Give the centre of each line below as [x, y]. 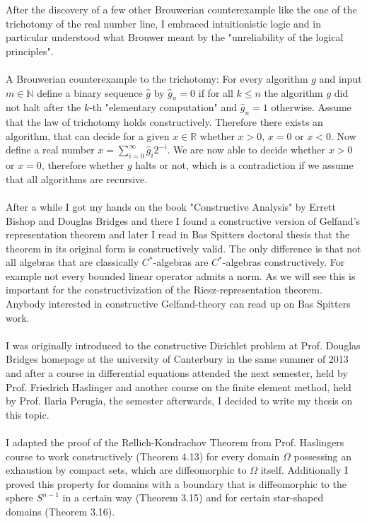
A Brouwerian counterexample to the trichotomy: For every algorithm [157, 78]
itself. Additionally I [304, 470]
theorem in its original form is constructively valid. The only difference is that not [183, 248]
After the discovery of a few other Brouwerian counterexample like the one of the [181, 9]
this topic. [28, 414]
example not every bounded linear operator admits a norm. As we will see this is [181, 275]
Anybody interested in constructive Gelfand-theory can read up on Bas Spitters [178, 304]
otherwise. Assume [311, 107]
